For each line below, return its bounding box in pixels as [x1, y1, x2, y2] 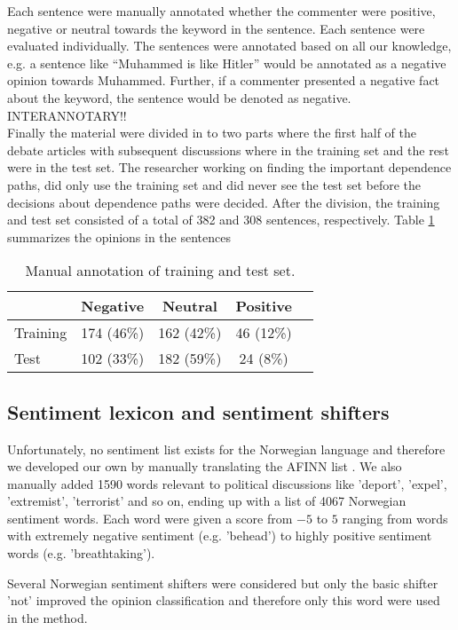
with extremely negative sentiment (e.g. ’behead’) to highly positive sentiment [7, 526, 432, 545]
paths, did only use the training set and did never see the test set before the [7, 175, 422, 193]
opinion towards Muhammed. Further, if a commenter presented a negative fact [7, 71, 440, 90]
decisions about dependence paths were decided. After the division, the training [7, 193, 440, 211]
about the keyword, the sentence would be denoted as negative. [7, 88, 351, 106]
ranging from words [342, 508, 448, 527]
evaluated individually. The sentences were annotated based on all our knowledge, [7, 36, 452, 55]
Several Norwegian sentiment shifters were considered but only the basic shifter [7, 573, 438, 592]
